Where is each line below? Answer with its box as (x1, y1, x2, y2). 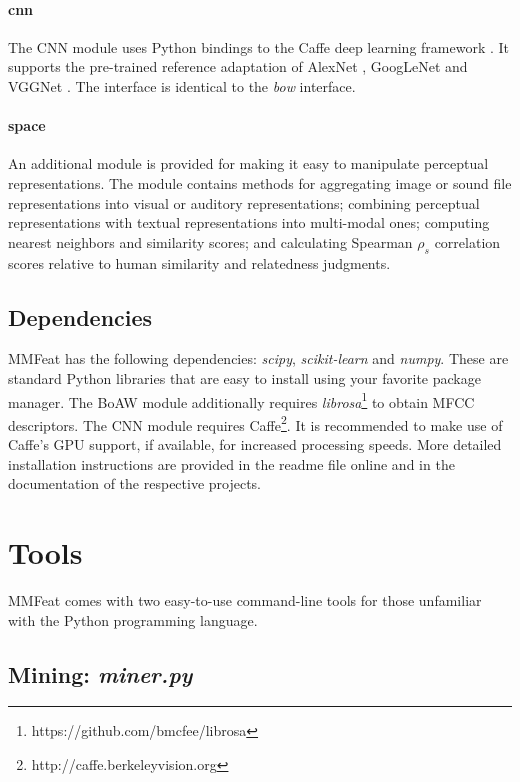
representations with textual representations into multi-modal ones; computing (8, 212, 490, 233)
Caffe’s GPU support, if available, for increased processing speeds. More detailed (8, 434, 502, 455)
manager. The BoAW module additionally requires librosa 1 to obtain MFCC (8, 388, 475, 412)
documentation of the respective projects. (8, 473, 262, 494)
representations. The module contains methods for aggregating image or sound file (8, 172, 512, 193)
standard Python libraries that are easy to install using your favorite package (8, 367, 481, 388)
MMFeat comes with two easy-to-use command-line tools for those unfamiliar (8, 589, 482, 610)
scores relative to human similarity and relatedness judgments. (8, 252, 391, 273)
